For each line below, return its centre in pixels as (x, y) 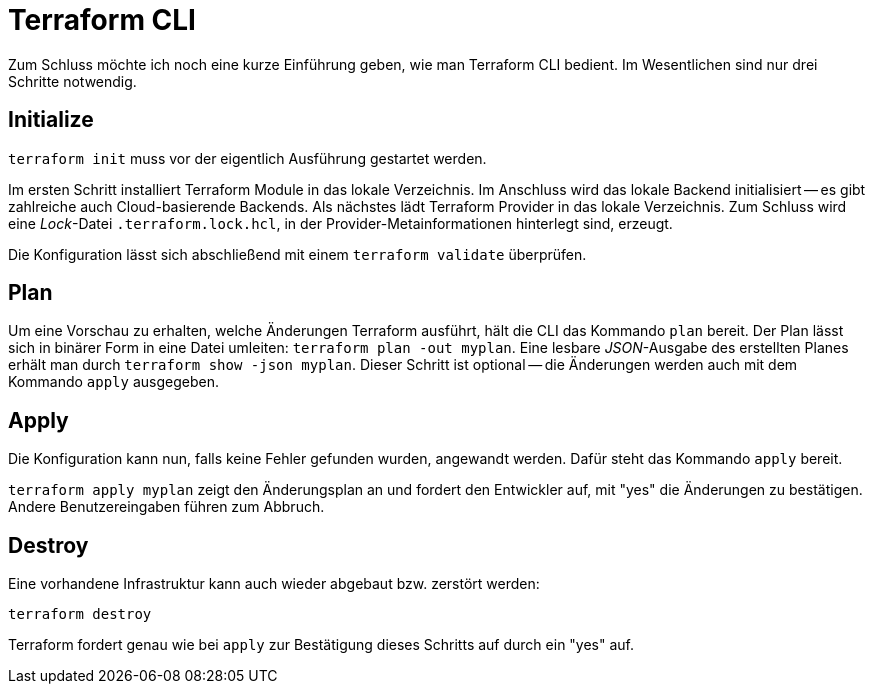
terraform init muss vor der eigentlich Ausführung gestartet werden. (247, 158)
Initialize (51, 120)
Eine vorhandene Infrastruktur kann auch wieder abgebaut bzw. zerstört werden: (274, 584)
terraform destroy (80, 614)
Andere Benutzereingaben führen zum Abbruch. (166, 507)
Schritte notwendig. (72, 81)
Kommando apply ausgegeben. (113, 382)
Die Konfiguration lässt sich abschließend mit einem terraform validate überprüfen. (297, 254)
